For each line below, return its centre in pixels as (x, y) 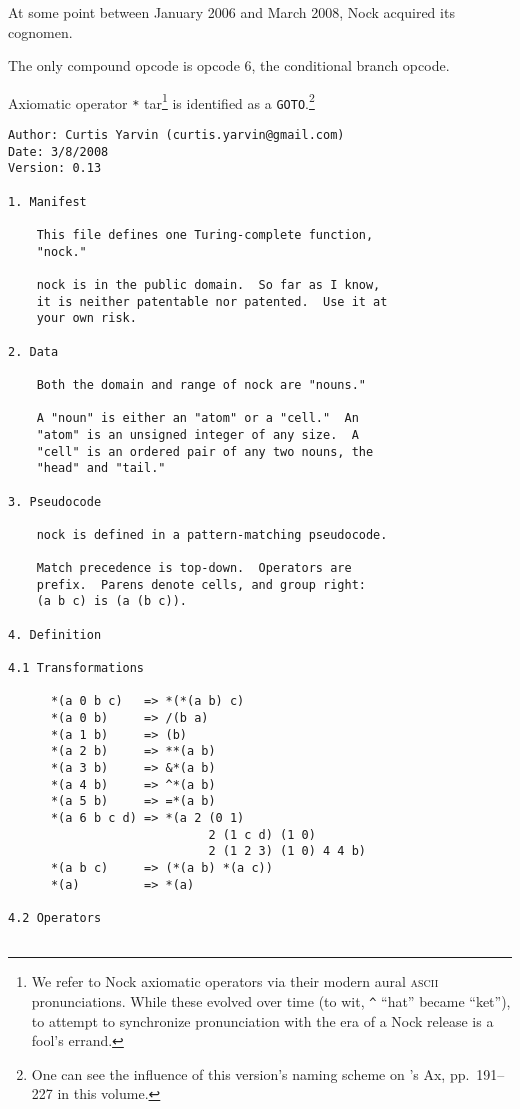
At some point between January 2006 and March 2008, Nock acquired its (231, 12)
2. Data (33, 351)
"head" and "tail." (101, 468)
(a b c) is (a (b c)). (111, 601)
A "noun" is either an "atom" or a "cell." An (197, 418)
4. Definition (55, 634)
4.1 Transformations (76, 668)
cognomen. (40, 31)
